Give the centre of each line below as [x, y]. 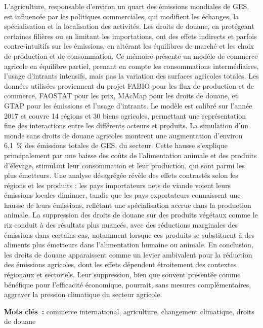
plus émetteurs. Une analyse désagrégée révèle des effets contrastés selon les [121, 175]
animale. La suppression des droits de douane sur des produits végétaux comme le [131, 215]
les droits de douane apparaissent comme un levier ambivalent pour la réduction [128, 254]
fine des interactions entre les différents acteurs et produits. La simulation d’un [126, 125]
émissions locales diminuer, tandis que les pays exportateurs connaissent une [122, 195]
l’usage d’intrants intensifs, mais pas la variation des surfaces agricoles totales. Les [131, 76]
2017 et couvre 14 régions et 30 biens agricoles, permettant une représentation [125, 115]
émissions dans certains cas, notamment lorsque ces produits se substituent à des [129, 234]
